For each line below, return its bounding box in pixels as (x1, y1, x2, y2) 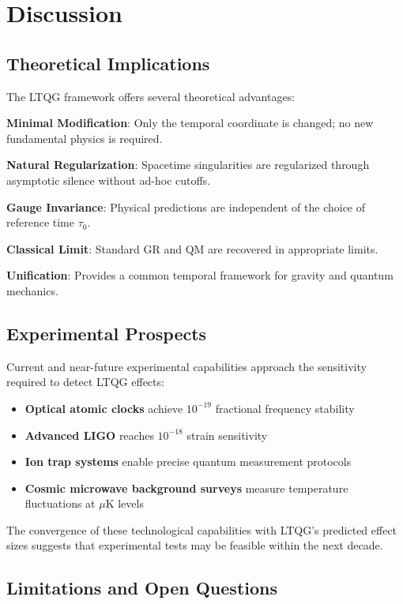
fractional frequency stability (215, 400, 355, 416)
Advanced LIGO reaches (24, 426, 154, 443)
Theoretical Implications (6, 51, 210, 75)
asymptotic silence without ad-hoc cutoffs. (6, 171, 211, 188)
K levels (105, 495, 144, 512)
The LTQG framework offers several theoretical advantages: (6, 88, 296, 104)
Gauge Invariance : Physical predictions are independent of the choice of (6, 198, 366, 215)
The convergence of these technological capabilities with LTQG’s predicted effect (6, 521, 397, 538)
